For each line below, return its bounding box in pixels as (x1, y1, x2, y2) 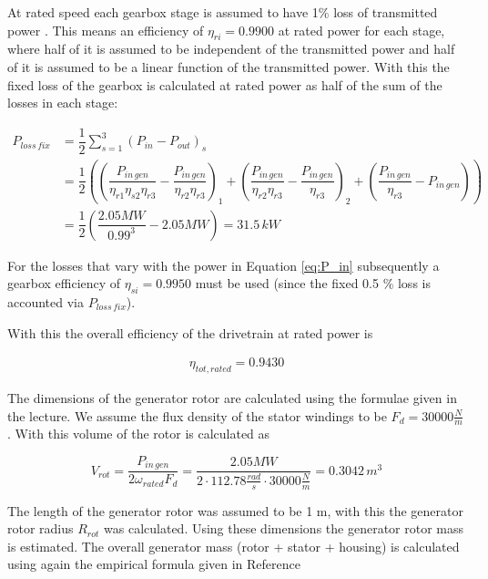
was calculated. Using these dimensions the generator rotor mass (104, 519, 464, 538)
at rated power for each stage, (278, 20, 445, 39)
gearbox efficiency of (7, 274, 121, 293)
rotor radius (7, 519, 74, 538)
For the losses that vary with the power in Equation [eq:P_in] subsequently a (7, 255, 440, 274)
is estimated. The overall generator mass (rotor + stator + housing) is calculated (7, 536, 460, 555)
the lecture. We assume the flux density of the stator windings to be (7, 406, 387, 425)
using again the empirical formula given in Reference (7, 554, 300, 574)
